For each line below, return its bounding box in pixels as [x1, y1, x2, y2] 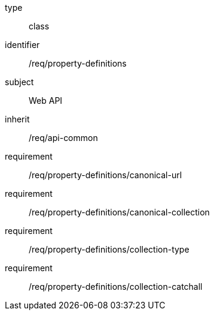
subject [5, 77, 34, 87]
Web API [29, 95, 63, 106]
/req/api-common [29, 133, 98, 143]
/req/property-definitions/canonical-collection [29, 207, 210, 217]
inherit [5, 114, 30, 124]
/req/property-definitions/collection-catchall [29, 281, 203, 292]
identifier [5, 40, 40, 50]
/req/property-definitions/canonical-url [29, 170, 182, 180]
